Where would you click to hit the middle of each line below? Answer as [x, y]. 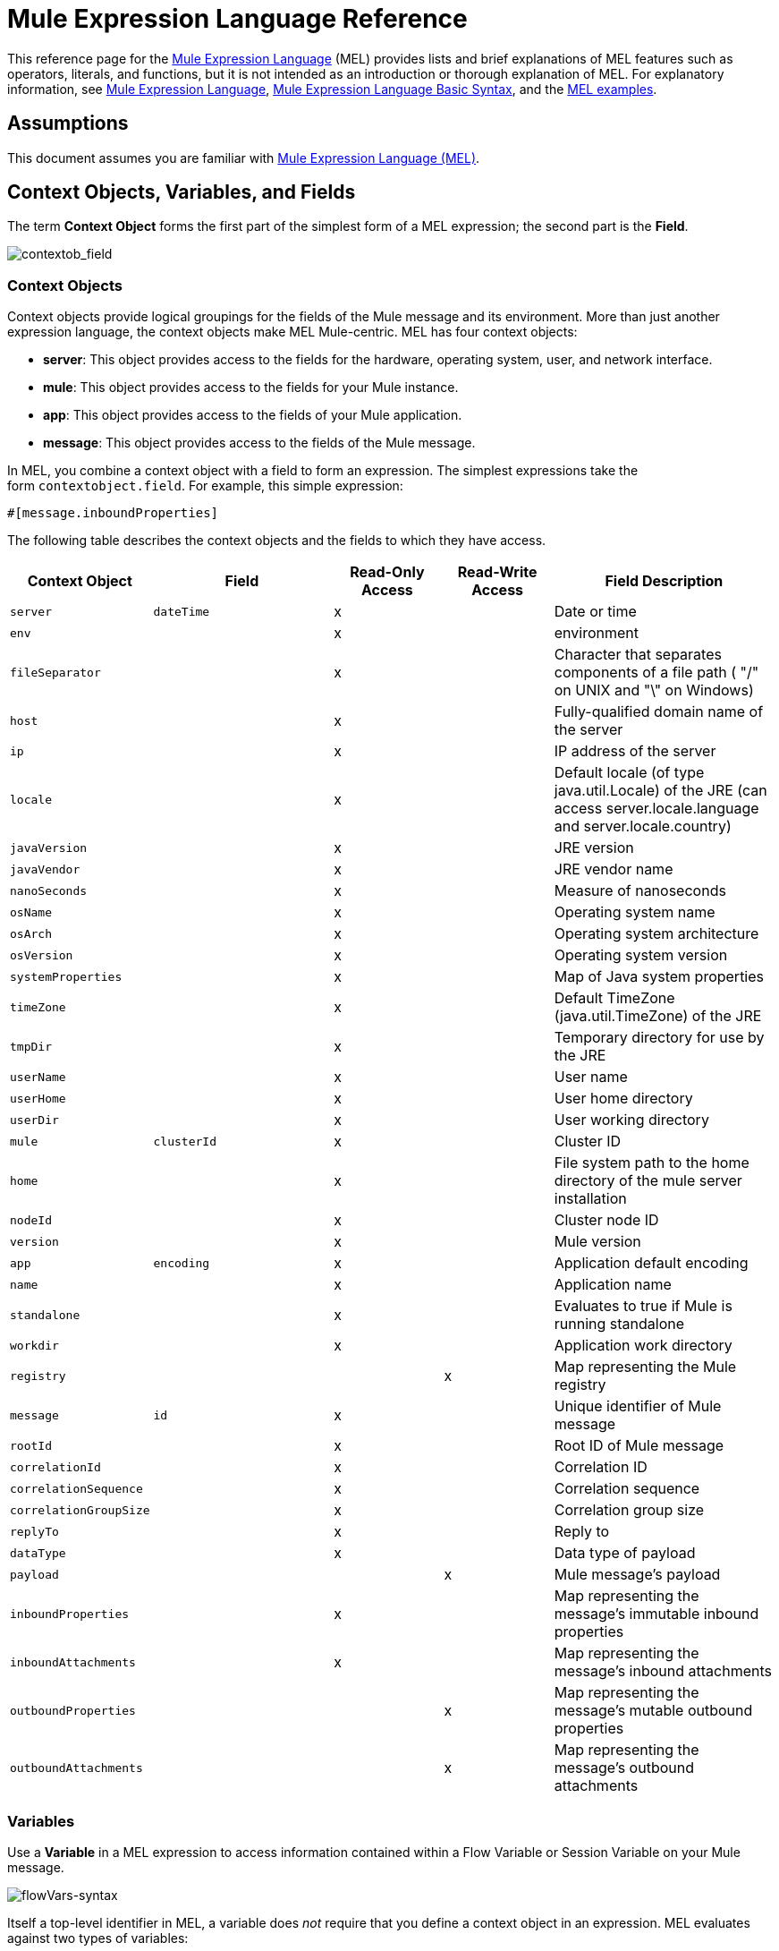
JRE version [594, 848]
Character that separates [638, 655]
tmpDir [31, 1046]
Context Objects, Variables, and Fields [182, 192]
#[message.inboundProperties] [113, 513]
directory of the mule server [648, 1181]
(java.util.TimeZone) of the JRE [658, 1016]
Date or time [595, 612]
